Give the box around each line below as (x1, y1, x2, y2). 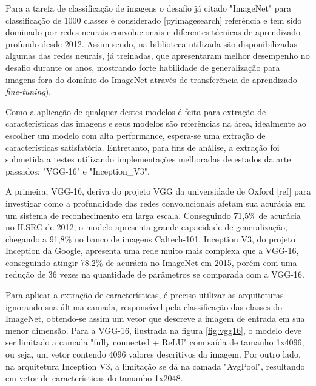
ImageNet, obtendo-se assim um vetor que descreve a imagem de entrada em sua (5, 312, 305, 325)
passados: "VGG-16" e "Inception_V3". (5, 164, 150, 177)
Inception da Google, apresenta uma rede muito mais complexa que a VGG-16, (5, 244, 299, 257)
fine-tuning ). (5, 85, 52, 98)
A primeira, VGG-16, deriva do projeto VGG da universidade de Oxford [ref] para (5, 185, 311, 198)
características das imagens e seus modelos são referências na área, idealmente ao (5, 117, 306, 130)
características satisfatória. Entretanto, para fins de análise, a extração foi (5, 141, 280, 153)
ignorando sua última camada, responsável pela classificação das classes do (5, 300, 283, 313)
